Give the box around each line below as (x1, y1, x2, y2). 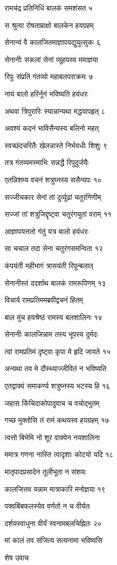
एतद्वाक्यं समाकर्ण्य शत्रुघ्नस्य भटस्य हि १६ (5, 380, 110, 391)
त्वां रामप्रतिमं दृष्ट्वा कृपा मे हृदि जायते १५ (5, 346, 111, 356)
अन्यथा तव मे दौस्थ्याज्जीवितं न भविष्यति (5, 363, 107, 374)
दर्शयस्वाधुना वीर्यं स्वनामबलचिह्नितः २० (5, 517, 102, 528)
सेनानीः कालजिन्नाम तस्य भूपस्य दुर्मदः (5, 329, 98, 340)
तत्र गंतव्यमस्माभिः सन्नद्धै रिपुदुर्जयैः (5, 157, 89, 168)
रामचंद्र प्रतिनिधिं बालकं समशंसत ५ (5, 3, 92, 13)
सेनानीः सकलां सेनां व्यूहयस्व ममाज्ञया (5, 54, 98, 64)
